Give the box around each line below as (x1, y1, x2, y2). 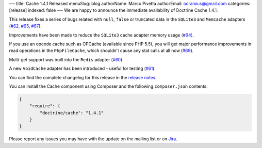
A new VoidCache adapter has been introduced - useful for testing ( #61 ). (9, 66, 156, 71)
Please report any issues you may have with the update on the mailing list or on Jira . (9, 136, 177, 142)
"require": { (29, 103, 61, 109)
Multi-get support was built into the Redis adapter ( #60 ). (9, 56, 124, 63)
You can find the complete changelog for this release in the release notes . (9, 74, 157, 80)
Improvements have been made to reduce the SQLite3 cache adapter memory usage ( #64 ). (9, 32, 194, 38)
